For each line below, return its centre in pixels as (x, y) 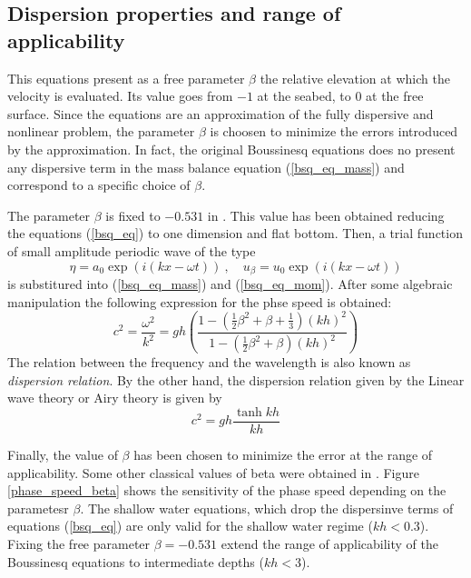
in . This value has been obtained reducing (326, 215)
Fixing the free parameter (79, 543)
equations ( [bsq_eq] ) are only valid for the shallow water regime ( (190, 526)
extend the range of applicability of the (330, 543)
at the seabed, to (304, 96)
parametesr (38, 508)
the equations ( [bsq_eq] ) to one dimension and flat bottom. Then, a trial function (235, 233)
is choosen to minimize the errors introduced (334, 131)
